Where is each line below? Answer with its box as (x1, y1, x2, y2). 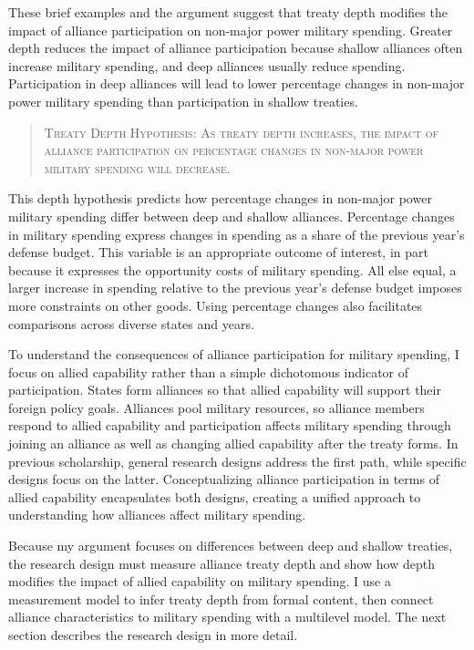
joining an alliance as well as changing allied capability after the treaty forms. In (8, 434, 459, 453)
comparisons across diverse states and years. (8, 314, 254, 333)
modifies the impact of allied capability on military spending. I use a (8, 572, 391, 591)
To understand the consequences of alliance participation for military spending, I (8, 345, 459, 364)
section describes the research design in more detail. (8, 625, 298, 644)
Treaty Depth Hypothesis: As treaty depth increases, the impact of (44, 122, 439, 141)
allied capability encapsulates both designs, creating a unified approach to (8, 487, 421, 506)
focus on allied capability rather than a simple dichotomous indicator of (8, 362, 409, 381)
